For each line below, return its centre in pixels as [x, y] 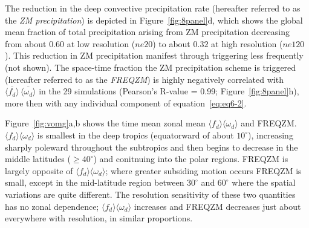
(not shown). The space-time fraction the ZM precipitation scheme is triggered [151, 67]
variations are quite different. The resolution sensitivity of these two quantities [150, 194]
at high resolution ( [247, 43]
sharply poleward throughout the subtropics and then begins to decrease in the [151, 147]
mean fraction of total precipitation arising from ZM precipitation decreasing [147, 32]
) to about [171, 43]
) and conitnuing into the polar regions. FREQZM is [191, 159]
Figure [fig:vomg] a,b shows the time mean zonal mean [105, 123]
